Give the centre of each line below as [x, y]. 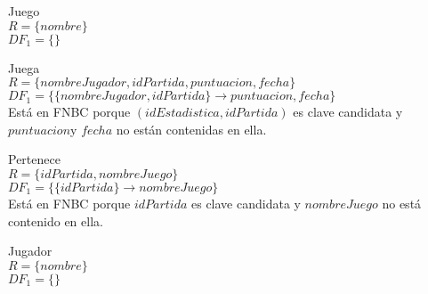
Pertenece [34, 159]
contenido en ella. [56, 220]
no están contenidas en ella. [191, 129]
